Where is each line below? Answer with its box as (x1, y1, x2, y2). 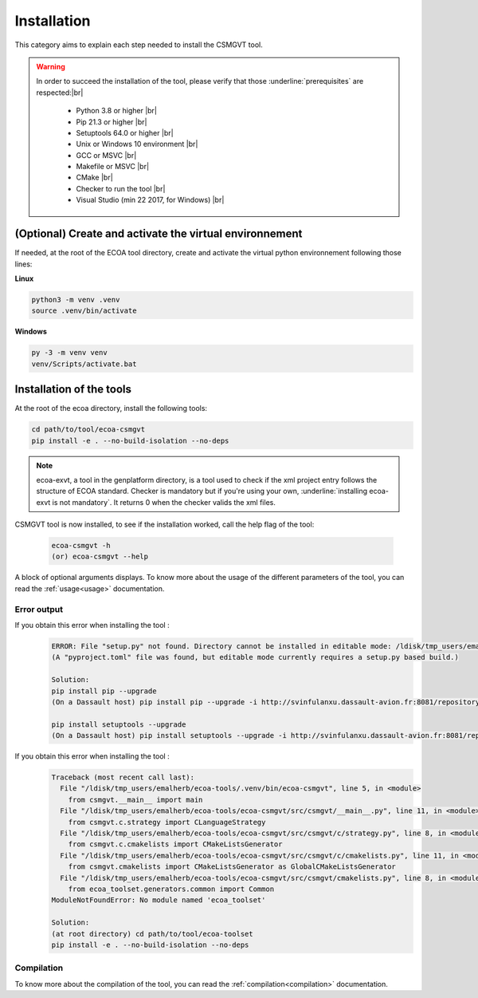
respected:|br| (36, 88, 84, 97)
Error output (14, 603, 64, 614)
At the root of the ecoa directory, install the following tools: (14, 404, 207, 413)
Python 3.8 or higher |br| (76, 106, 158, 116)
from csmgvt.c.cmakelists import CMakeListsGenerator (68, 840, 283, 849)
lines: (14, 259, 33, 269)
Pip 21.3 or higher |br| (76, 116, 147, 127)
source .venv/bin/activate (31, 306, 137, 315)
